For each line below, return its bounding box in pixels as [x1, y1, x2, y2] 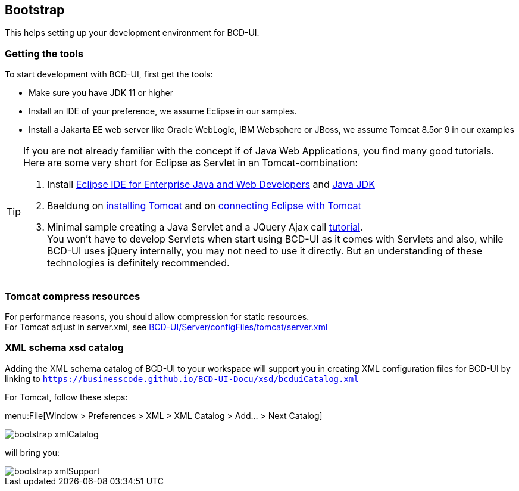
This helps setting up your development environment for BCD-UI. [5, 27, 259, 38]
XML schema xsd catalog [5, 341, 124, 354]
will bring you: [5, 447, 60, 458]
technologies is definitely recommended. [47, 257, 230, 269]
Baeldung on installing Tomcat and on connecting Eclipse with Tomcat [47, 200, 361, 212]
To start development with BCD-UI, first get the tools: [5, 69, 213, 80]
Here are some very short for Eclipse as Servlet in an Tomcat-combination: [23, 157, 358, 169]
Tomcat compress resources [5, 290, 140, 302]
